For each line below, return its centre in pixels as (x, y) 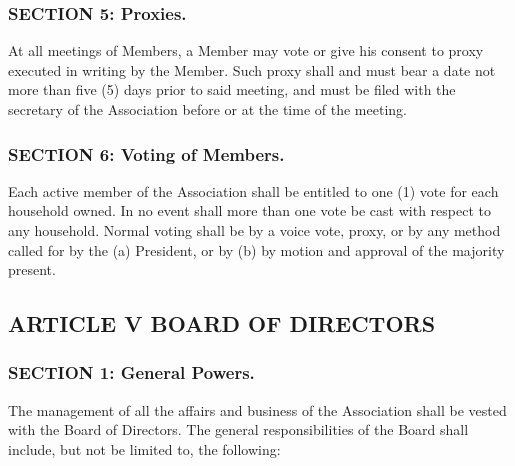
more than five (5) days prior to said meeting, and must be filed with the (232, 89)
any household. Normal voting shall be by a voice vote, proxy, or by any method (254, 230)
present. (32, 269)
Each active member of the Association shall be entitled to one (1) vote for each (253, 190)
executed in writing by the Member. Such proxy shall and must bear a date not (252, 69)
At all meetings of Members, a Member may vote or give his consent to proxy (246, 50)
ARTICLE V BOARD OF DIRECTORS (222, 323)
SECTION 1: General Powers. (131, 372)
